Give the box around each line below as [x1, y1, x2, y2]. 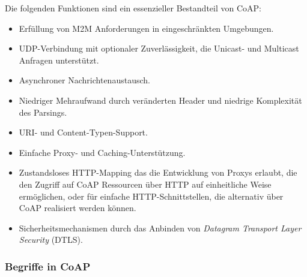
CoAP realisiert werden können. [19, 201, 136, 214]
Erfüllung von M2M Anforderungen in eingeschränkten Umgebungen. [19, 22, 274, 34]
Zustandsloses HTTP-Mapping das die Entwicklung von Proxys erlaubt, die [19, 166, 297, 179]
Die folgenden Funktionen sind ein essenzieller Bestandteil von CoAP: [5, 2, 261, 14]
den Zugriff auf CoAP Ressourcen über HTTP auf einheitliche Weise [19, 177, 272, 190]
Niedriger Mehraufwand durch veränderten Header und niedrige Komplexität [19, 94, 302, 106]
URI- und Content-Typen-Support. [19, 126, 148, 138]
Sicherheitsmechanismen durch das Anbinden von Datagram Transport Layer [19, 221, 302, 234]
